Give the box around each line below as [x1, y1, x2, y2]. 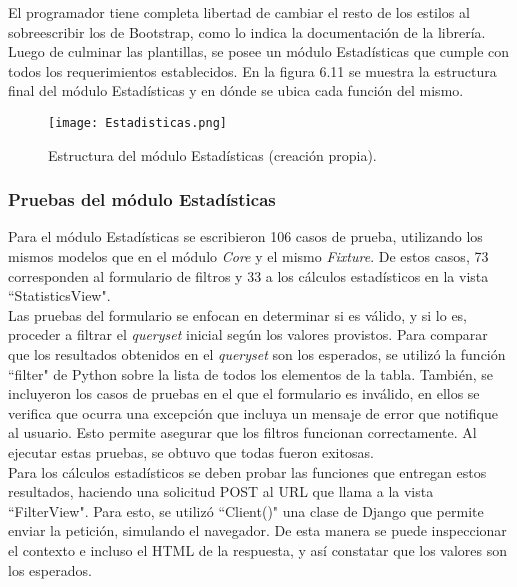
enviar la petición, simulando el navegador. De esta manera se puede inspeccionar [8, 520, 507, 541]
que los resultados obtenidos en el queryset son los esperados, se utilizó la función [8, 344, 506, 364]
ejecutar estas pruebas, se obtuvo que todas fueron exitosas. [8, 441, 374, 462]
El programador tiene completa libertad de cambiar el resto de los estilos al [8, 2, 470, 22]
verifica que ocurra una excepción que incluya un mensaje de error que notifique [8, 402, 498, 423]
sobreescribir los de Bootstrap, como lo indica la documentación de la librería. [8, 21, 486, 42]
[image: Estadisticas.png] [48, 115, 227, 130]
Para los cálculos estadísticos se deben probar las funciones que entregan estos [8, 461, 487, 482]
